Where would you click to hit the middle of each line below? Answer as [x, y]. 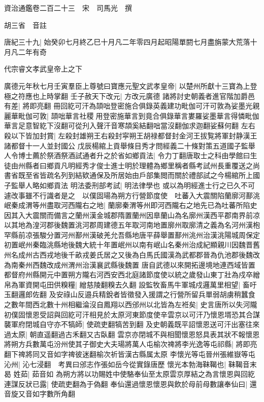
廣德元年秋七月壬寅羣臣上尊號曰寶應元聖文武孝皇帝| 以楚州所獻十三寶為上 [127, 85]
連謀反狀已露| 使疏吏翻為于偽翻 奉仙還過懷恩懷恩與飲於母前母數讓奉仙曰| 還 [130, 383]
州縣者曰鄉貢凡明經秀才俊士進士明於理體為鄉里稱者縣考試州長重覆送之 [135, 165]
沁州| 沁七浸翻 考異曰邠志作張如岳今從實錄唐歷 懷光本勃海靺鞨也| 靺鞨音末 [130, 364]
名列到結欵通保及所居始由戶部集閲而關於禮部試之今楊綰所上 [153, 175]
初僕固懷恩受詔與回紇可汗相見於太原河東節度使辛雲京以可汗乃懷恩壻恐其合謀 [132, 314]
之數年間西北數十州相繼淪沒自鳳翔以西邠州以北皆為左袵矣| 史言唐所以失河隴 [131, 304]
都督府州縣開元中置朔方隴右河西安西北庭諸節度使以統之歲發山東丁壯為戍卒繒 [132, 275]
